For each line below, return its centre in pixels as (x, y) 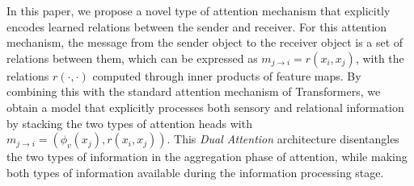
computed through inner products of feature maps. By (227, 75)
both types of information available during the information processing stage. (195, 172)
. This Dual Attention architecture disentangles (283, 139)
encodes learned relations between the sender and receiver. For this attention (197, 26)
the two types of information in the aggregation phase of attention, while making (207, 157)
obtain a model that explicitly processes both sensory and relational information (205, 107)
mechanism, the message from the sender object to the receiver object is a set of (205, 42)
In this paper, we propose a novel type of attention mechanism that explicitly (199, 10)
